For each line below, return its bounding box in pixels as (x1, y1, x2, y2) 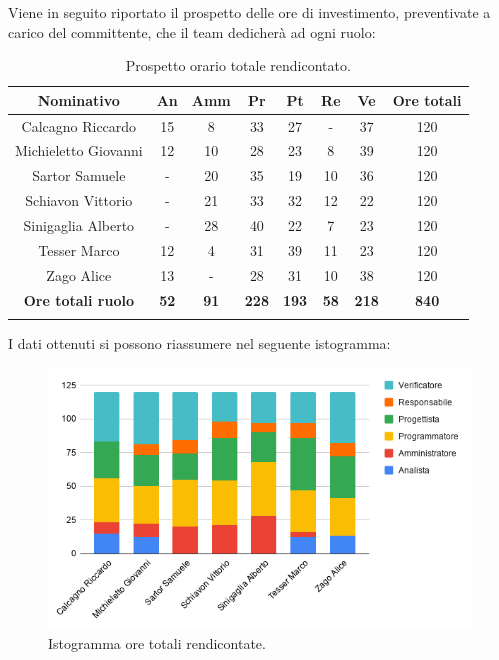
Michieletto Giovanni (15, 140, 143, 161)
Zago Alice (46, 264, 112, 285)
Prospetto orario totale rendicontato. (125, 55, 351, 76)
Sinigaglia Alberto (23, 215, 135, 235)
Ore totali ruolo (23, 289, 134, 310)
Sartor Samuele (32, 165, 126, 186)
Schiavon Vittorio (25, 190, 133, 211)
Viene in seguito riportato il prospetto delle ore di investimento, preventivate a (8, 2, 491, 22)
